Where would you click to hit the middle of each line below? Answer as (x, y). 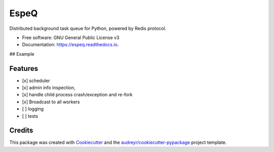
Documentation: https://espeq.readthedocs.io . (71, 45)
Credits (21, 130)
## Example (22, 54)
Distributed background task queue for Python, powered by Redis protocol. (88, 28)
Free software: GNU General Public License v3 (71, 37)
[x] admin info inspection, (49, 88)
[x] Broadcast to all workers (51, 102)
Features (24, 68)
